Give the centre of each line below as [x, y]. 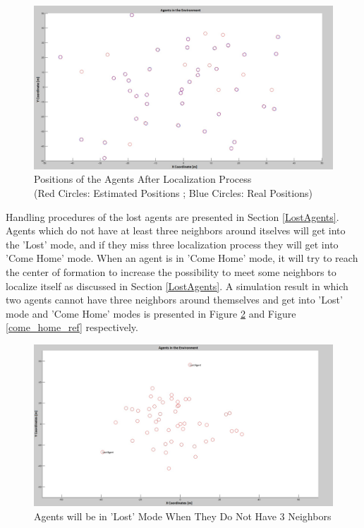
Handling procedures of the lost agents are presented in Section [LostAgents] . [172, 216]
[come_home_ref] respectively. [72, 327]
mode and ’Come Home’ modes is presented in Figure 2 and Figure [151, 313]
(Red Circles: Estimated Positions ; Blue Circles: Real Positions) [173, 193]
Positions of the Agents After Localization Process [143, 179]
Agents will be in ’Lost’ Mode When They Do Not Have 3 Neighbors [183, 516]
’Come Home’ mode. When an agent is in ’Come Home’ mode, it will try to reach [182, 258]
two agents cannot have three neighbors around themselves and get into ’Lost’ [174, 300]
